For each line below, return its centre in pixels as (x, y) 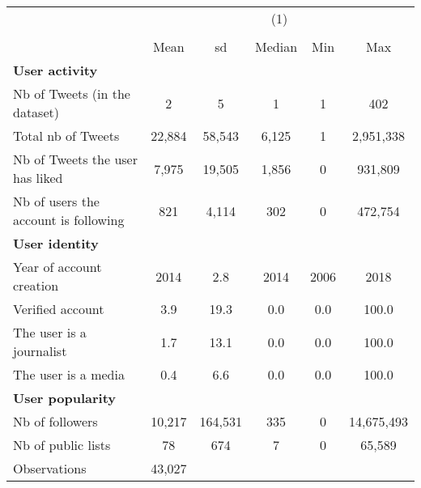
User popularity (65, 398)
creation (36, 285)
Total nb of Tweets (66, 136)
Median (276, 47)
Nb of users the (56, 201)
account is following (69, 220)
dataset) (36, 112)
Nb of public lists (62, 445)
